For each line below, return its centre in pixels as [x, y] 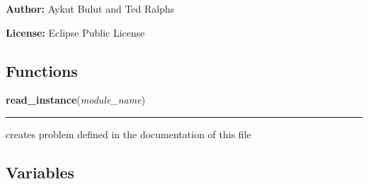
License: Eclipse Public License [75, 32]
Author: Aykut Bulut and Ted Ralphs [90, 8]
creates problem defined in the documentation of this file [128, 134]
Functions [42, 70]
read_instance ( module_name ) [76, 100]
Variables [40, 172]
